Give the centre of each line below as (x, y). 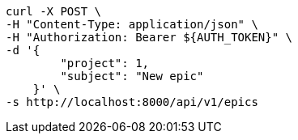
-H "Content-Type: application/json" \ (132, 24)
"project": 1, (105, 63)
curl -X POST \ (54, 11)
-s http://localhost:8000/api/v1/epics (132, 102)
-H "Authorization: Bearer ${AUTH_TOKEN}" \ (149, 37)
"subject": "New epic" (132, 76)
